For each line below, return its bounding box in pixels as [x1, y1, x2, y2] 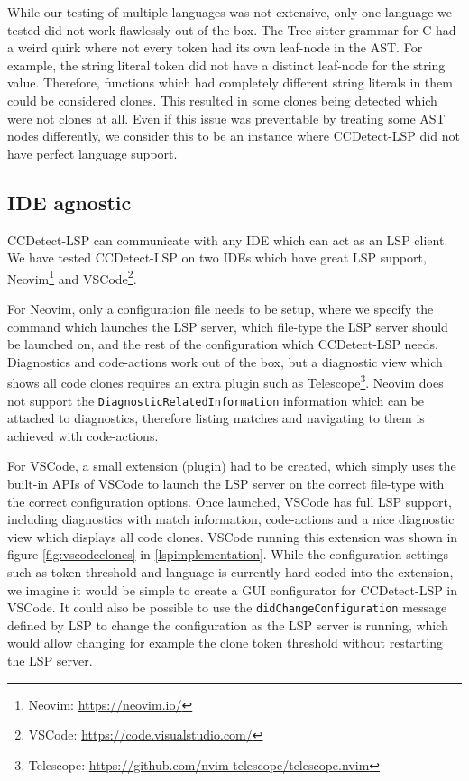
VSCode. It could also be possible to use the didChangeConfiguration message [7, 598, 447, 617]
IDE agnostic [7, 188, 132, 216]
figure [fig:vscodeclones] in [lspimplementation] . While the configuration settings [7, 545, 448, 564]
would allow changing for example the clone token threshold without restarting [7, 633, 443, 652]
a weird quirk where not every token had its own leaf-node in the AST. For [7, 38, 423, 57]
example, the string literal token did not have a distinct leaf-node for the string [7, 55, 446, 74]
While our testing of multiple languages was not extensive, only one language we [7, 3, 453, 21]
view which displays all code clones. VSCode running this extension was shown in [7, 527, 458, 546]
